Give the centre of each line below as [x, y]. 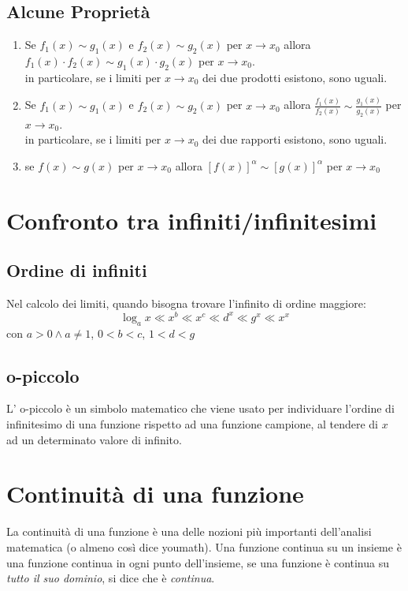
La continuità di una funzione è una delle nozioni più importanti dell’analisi [189, 531]
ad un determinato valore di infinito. [94, 439]
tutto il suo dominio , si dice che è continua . [111, 578]
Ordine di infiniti [77, 270]
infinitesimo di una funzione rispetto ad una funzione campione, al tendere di [193, 424]
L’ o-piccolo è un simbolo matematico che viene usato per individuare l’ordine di [200, 408]
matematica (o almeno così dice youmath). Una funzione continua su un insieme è [204, 546]
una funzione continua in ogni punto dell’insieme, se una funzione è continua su [198, 562]
